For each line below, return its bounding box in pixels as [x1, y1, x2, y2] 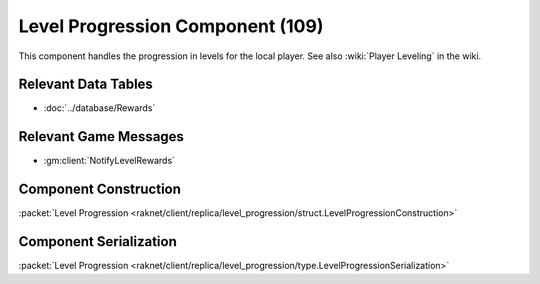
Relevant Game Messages [18, 128, 185, 145]
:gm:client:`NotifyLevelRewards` [43, 155, 175, 167]
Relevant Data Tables [18, 76, 154, 93]
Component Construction [18, 181, 182, 198]
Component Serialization [18, 233, 177, 250]
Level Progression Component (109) [18, 15, 324, 37]
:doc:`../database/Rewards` [43, 102, 156, 114]
